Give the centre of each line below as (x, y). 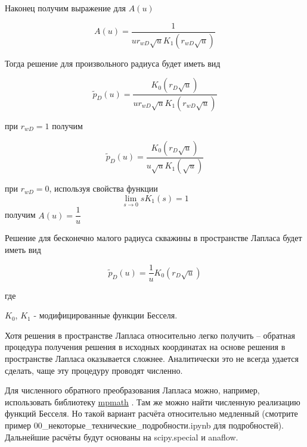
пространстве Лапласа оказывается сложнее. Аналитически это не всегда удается (152, 358)
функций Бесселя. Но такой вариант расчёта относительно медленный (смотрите (151, 413)
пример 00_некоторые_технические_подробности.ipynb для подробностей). (145, 425)
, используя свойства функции (103, 188)
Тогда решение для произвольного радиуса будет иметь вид (113, 63)
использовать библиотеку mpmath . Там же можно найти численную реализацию (153, 401)
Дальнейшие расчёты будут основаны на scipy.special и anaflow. (122, 437)
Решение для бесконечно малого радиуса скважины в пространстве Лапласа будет (153, 238)
